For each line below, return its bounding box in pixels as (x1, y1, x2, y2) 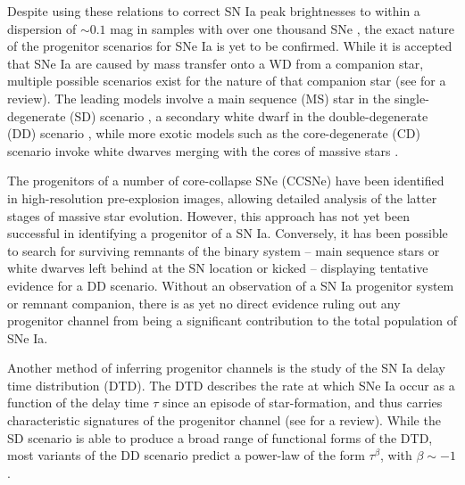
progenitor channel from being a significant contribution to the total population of (7, 311, 457, 330)
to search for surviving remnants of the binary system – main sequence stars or (7, 241, 440, 259)
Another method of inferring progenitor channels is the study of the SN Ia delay (7, 358, 445, 377)
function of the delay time (7, 393, 149, 412)
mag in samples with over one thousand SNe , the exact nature (110, 19, 454, 37)
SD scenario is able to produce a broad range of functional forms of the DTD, (7, 428, 433, 447)
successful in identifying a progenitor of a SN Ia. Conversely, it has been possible (7, 224, 448, 242)
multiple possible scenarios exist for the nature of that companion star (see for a (7, 71, 446, 90)
